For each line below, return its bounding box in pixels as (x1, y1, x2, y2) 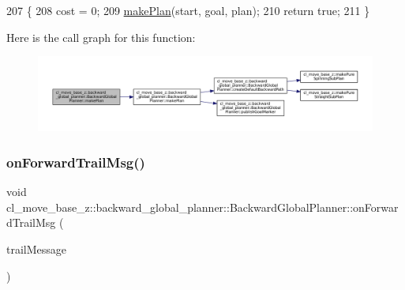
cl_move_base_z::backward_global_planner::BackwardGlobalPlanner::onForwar (6, 198, 399, 215)
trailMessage (6, 241, 67, 258)
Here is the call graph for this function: (6, 28, 196, 45)
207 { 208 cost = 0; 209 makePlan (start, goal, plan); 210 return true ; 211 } (6, 2, 370, 18)
